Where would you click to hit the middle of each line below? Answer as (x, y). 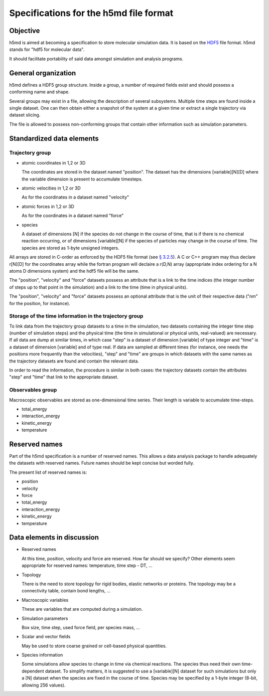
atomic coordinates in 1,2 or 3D (54, 163)
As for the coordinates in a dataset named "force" (73, 216)
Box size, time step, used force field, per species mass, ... (81, 627)
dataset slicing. (25, 115)
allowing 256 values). (44, 685)
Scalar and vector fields (46, 637)
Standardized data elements (54, 138)
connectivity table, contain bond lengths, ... (66, 591)
